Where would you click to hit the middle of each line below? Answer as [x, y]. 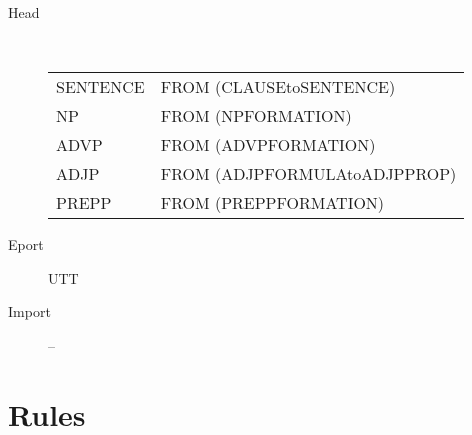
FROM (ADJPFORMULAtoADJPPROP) [308, 174]
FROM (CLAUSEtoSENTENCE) [278, 87]
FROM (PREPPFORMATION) [272, 203]
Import [29, 311]
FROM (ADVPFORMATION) [268, 145]
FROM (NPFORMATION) [256, 116]
